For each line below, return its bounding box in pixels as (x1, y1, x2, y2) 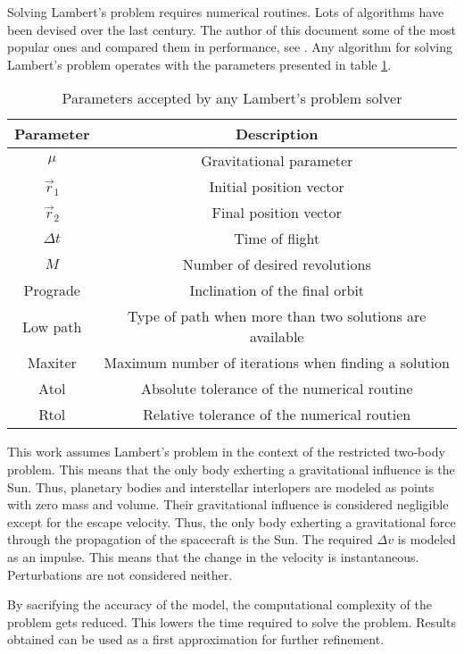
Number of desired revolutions (182, 254, 371, 275)
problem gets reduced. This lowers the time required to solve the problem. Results (7, 612, 456, 631)
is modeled (397, 530, 456, 549)
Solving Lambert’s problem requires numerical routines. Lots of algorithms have (7, 3, 444, 21)
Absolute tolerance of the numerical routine (140, 378, 413, 399)
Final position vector (211, 202, 342, 223)
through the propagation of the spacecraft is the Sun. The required (7, 530, 373, 549)
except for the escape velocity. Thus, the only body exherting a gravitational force (7, 512, 456, 531)
